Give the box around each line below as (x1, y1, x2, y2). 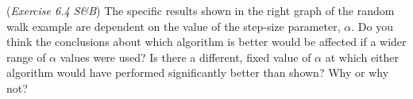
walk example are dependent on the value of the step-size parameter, (6, 17, 341, 34)
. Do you (351, 17, 393, 34)
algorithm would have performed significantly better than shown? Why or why (6, 64, 389, 81)
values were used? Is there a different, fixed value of (60, 48, 311, 65)
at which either (325, 48, 399, 65)
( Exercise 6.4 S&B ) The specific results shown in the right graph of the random (6, 2, 395, 18)
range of (6, 48, 46, 65)
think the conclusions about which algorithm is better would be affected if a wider (6, 33, 407, 50)
